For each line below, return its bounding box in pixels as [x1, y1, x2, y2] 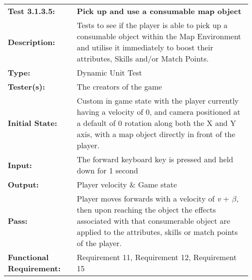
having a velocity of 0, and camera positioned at [77, 106, 240, 117]
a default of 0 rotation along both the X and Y [77, 117, 236, 128]
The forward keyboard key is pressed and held [77, 154, 234, 165]
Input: [8, 159, 32, 171]
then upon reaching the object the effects [77, 204, 216, 215]
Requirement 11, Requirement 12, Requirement [77, 251, 237, 263]
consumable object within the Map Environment [77, 31, 241, 42]
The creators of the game [77, 81, 162, 92]
